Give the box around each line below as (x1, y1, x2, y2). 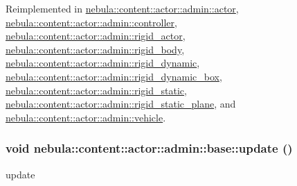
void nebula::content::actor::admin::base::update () (6, 139, 293, 157)
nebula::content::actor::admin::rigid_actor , (6, 28, 186, 43)
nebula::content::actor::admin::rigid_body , (6, 42, 185, 56)
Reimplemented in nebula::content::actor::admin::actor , (6, 1, 239, 15)
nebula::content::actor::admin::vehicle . (6, 110, 166, 124)
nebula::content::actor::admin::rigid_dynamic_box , (6, 69, 222, 83)
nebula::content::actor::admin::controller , (6, 15, 177, 29)
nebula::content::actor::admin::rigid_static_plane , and (6, 96, 236, 111)
